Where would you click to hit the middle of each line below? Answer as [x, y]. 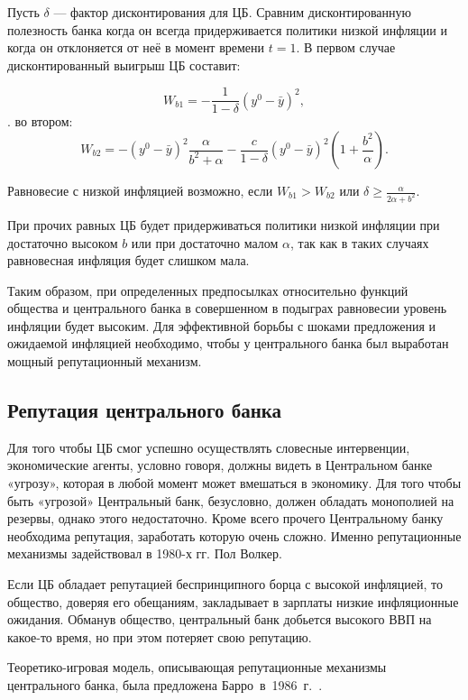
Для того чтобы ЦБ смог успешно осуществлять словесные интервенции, [209, 447]
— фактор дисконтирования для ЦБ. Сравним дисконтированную [232, 12]
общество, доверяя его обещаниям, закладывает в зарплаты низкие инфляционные [233, 601]
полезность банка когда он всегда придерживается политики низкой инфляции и [228, 29]
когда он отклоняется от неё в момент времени [136, 47]
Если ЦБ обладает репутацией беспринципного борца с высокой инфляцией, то [225, 584]
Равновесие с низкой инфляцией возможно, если [140, 191]
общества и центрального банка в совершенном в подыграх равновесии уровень [227, 308]
